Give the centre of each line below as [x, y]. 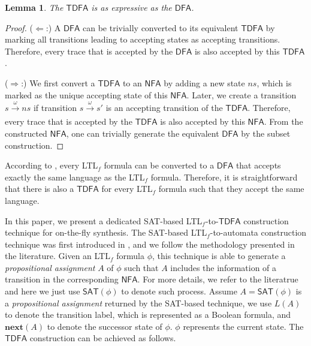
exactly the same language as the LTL [75, 177]
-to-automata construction [258, 232]
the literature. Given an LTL [58, 256]
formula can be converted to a [159, 165]
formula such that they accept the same [231, 189]
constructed [26, 133]
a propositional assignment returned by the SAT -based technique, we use [138, 303]
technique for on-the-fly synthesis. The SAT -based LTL [106, 232]
